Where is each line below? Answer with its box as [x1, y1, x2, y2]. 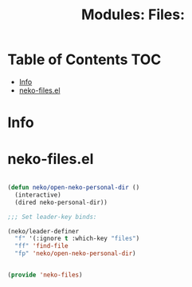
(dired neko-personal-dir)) [14, 198, 108, 206]
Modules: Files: [81, 6, 185, 24]
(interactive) [14, 190, 61, 199]
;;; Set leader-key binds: [7, 213, 97, 221]
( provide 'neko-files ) [7, 271, 83, 279]
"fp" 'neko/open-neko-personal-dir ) [14, 249, 136, 257]
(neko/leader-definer [7, 227, 80, 235]
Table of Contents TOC [7, 50, 162, 69]
